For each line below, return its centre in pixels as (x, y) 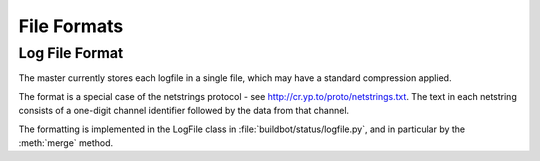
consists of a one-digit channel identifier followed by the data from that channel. (184, 111)
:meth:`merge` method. (66, 142)
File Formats (71, 26)
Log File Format (71, 53)
